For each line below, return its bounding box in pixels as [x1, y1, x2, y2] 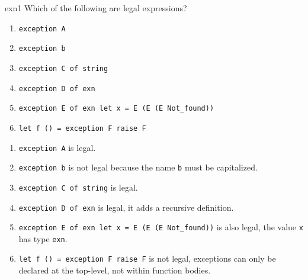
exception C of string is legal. [18, 181, 138, 193]
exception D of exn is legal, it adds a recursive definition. [18, 201, 234, 213]
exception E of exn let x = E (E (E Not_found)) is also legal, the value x [18, 221, 303, 233]
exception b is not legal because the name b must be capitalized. [18, 161, 258, 173]
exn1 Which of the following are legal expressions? [5, 2, 187, 14]
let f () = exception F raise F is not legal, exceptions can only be [18, 252, 276, 265]
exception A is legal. [18, 141, 96, 153]
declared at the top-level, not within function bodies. [18, 264, 211, 276]
